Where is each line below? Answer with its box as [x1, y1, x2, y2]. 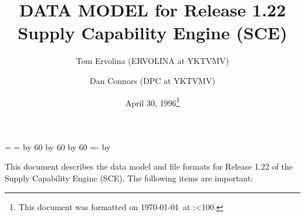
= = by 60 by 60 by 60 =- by [5, 140, 111, 153]
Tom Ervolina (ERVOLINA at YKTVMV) [76, 55, 229, 67]
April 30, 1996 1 [125, 95, 180, 109]
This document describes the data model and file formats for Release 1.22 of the [5, 160, 293, 173]
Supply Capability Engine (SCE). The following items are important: [5, 171, 253, 184]
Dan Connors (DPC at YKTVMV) [90, 74, 215, 86]
